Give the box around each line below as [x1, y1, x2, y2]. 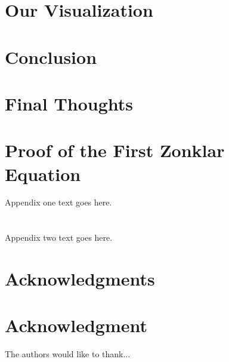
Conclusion [5, 44, 97, 69]
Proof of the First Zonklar [5, 138, 225, 162]
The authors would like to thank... [5, 348, 131, 360]
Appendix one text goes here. [5, 196, 112, 208]
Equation [5, 161, 81, 186]
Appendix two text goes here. [5, 231, 113, 244]
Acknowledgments [5, 266, 155, 290]
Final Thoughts [5, 91, 134, 115]
